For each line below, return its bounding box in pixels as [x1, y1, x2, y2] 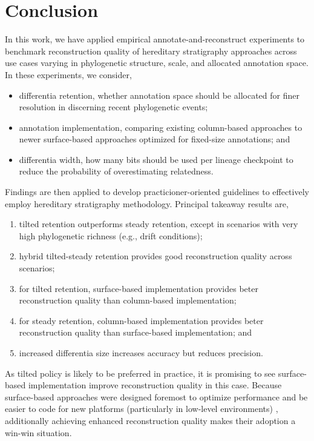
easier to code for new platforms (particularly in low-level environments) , [5, 402, 278, 415]
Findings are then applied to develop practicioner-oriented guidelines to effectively [5, 185, 309, 198]
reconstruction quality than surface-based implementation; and [19, 326, 252, 339]
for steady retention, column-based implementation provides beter [19, 314, 264, 327]
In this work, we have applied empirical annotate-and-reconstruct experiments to [5, 33, 305, 45]
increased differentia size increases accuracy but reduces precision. [19, 346, 263, 359]
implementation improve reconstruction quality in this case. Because [28, 379, 282, 391]
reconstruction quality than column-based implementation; [19, 294, 237, 307]
